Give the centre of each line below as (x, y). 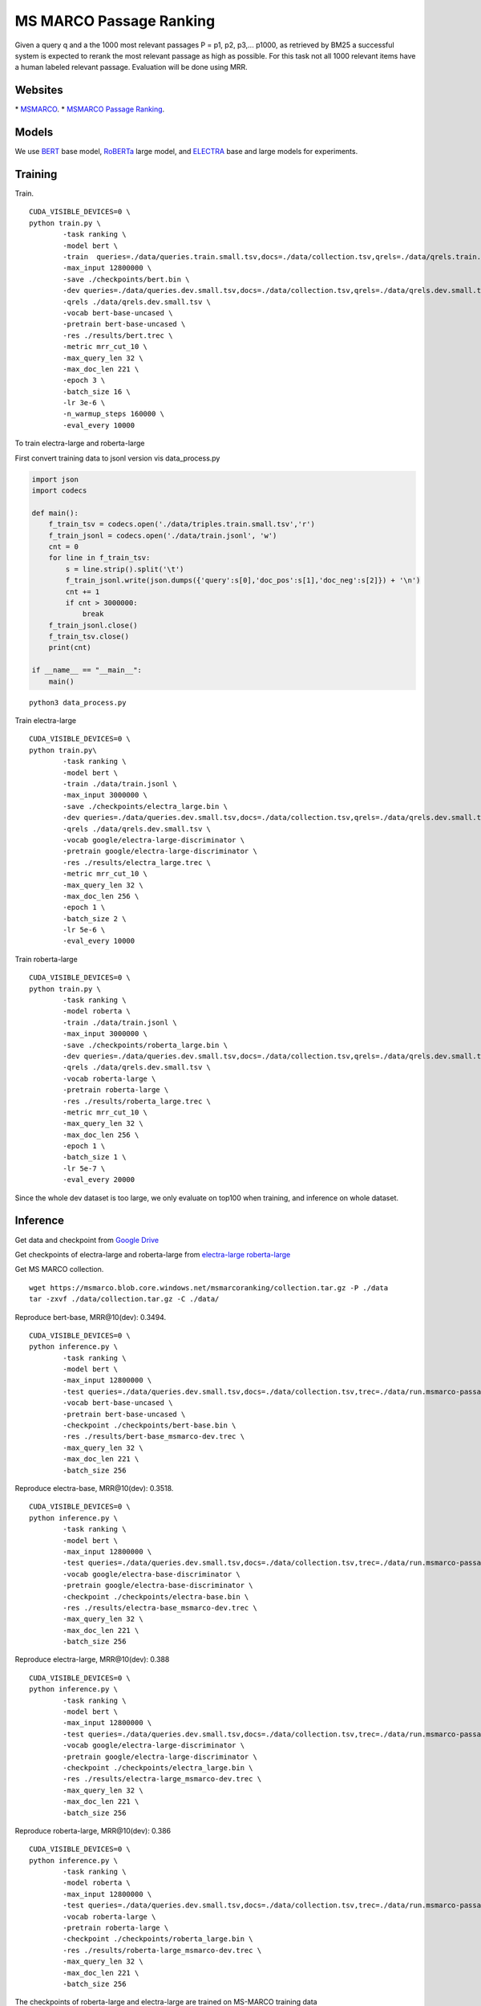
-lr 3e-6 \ (84, 403)
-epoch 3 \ (84, 380)
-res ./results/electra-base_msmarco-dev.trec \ (160, 1608)
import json (55, 479)
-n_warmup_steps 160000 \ (113, 414)
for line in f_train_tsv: (99, 558)
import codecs (59, 491)
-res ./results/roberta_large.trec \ (137, 1101)
